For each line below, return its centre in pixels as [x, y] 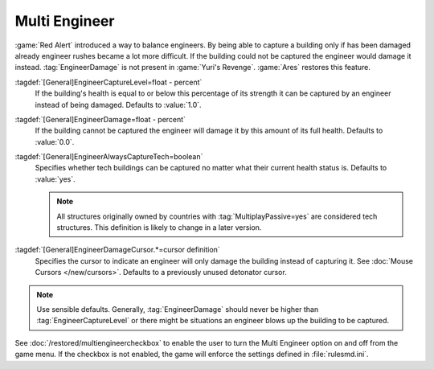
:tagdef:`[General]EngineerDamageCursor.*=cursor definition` [117, 250]
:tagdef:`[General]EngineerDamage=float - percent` [100, 119]
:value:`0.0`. [55, 141]
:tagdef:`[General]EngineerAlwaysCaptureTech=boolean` [109, 157]
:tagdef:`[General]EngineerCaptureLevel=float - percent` [108, 82]
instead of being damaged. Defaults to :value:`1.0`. [118, 105]
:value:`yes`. [55, 179]
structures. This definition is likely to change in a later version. [159, 228]
